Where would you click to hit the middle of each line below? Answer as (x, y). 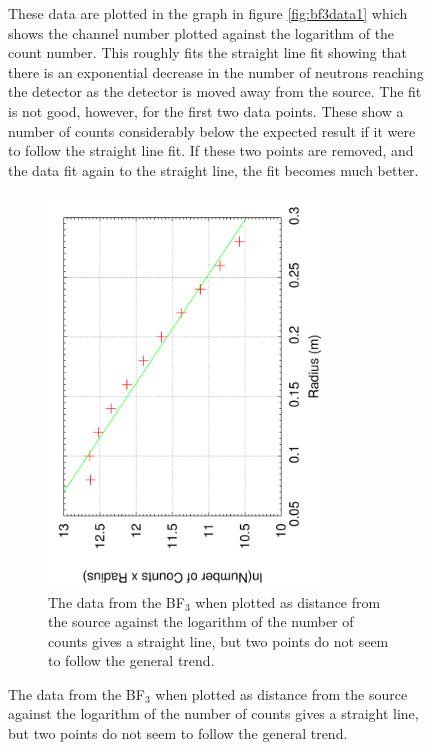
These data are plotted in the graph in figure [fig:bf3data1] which (208, 13)
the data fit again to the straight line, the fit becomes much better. (213, 169)
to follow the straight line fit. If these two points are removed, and (211, 150)
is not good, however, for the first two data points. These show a (206, 110)
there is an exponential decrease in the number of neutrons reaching (216, 71)
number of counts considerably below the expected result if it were (212, 130)
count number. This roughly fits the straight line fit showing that (208, 52)
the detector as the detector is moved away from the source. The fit (215, 91)
